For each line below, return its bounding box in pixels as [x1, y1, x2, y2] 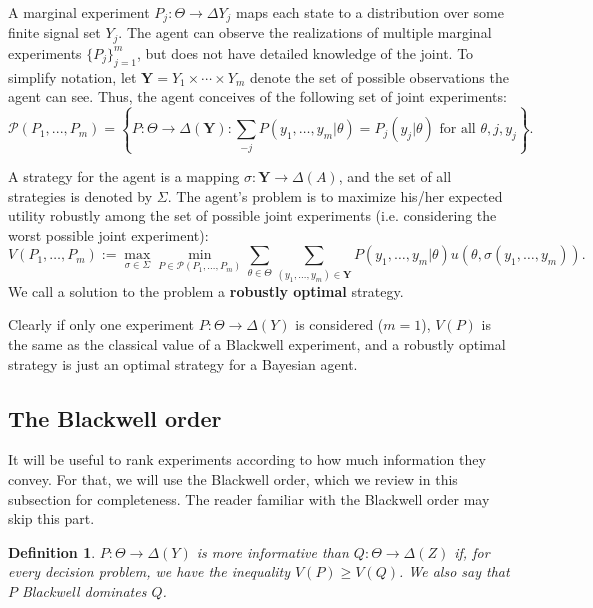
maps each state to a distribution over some [236, 2, 505, 22]
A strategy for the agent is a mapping [8, 166, 240, 187]
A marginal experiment [8, 2, 150, 22]
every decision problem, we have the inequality [8, 561, 290, 582]
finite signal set [8, 22, 101, 43]
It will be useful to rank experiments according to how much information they [8, 449, 486, 470]
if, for [454, 541, 490, 562]
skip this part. [8, 508, 95, 529]
